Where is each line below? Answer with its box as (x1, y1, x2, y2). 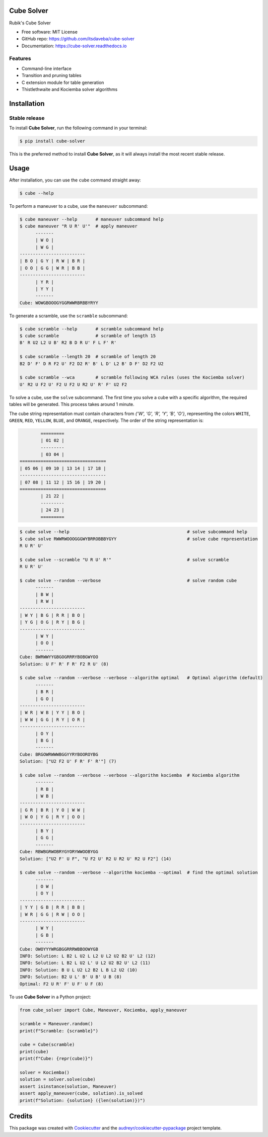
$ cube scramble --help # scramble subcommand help (19, 326, 164, 331)
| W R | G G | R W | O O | (19, 911, 85, 917)
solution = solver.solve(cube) (19, 1076, 96, 1082)
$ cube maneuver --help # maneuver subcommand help (19, 216, 164, 222)
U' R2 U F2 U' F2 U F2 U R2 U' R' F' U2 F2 (19, 382, 128, 387)
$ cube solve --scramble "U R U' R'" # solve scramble (19, 557, 229, 563)
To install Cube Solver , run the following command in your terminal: (9, 125, 147, 131)
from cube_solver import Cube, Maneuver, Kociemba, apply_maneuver (19, 1007, 188, 1013)
